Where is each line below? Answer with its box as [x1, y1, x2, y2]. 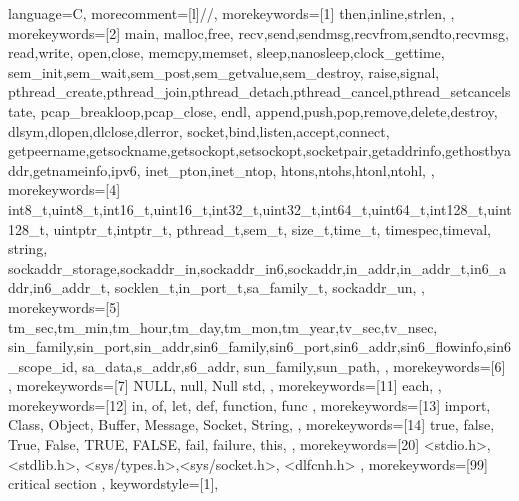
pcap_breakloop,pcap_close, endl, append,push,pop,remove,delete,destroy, [40, 100, 498, 121]
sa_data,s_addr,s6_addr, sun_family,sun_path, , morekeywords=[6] [82, 355, 506, 376]
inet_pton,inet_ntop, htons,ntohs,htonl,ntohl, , [145, 159, 435, 180]
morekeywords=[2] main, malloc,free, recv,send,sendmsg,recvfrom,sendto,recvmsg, [8, 22, 509, 43]
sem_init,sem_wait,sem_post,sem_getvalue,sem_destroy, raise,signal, [8, 61, 440, 82]
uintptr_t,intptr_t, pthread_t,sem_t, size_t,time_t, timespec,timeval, [53, 218, 491, 239]
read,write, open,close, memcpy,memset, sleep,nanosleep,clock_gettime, [8, 42, 445, 63]
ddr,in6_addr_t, [8, 277, 111, 298]
